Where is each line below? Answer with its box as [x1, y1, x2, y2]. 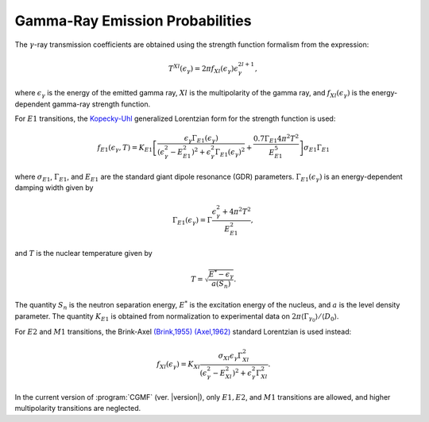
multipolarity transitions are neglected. [14, 404, 141, 413]
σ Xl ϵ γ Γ [218, 350, 243, 362]
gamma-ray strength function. [52, 99, 151, 109]
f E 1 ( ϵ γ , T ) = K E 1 [97, 143, 153, 154]
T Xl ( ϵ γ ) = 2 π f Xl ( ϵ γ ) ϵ [168, 62, 238, 75]
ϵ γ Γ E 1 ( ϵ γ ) [184, 134, 218, 145]
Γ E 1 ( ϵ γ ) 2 [214, 146, 245, 158]
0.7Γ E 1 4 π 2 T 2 [253, 133, 300, 145]
